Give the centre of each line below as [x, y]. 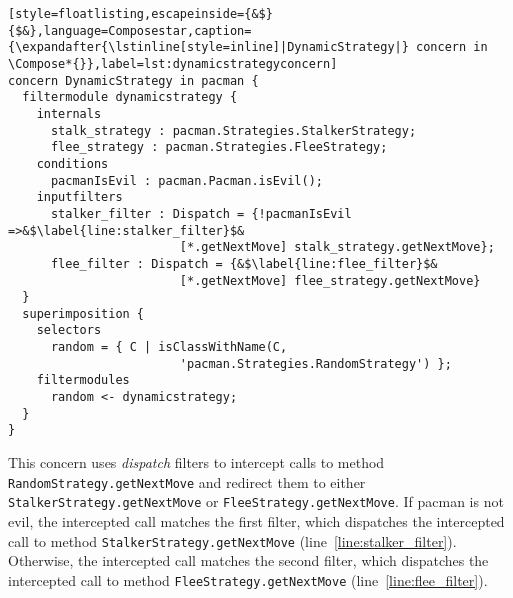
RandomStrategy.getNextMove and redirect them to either [187, 481]
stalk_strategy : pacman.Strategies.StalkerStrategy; [233, 130]
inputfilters [79, 197]
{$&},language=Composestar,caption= [130, 30]
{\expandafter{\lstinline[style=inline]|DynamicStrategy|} [208, 47]
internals [69, 113]
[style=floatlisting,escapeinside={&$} [140, 14]
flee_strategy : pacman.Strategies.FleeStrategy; [219, 147]
